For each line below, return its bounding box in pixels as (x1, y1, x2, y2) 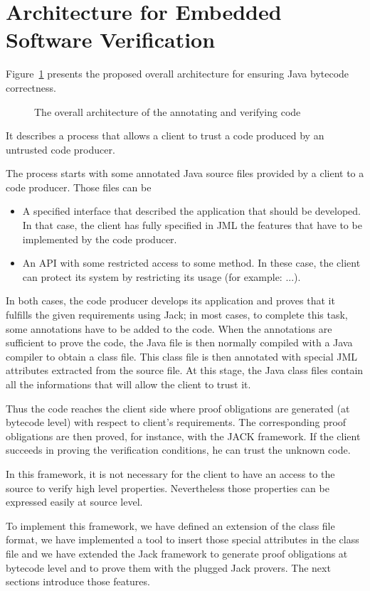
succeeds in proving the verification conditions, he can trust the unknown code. (6, 442, 351, 457)
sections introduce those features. (6, 574, 150, 589)
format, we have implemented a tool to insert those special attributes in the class (6, 532, 359, 547)
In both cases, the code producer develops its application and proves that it (6, 293, 335, 308)
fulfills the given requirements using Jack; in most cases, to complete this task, (6, 307, 348, 322)
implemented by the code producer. (22, 231, 177, 246)
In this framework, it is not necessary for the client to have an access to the (6, 466, 335, 481)
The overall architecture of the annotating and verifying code (34, 104, 301, 119)
